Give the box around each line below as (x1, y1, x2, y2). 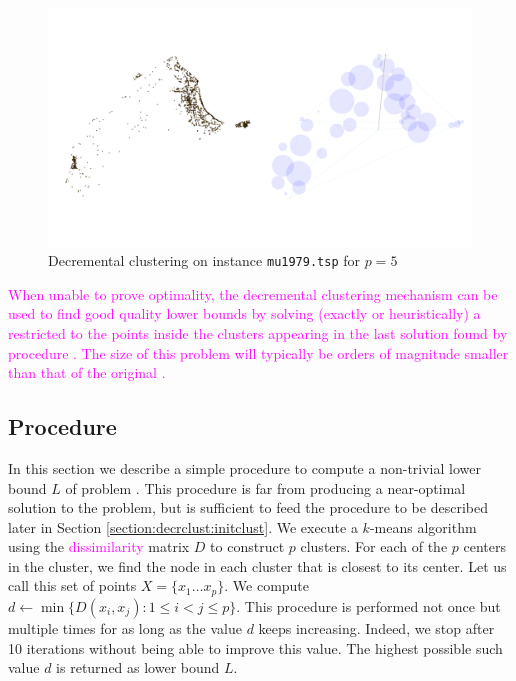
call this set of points (8, 575, 137, 596)
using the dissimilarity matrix (8, 536, 190, 557)
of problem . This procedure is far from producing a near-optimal (65, 477, 466, 498)
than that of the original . (8, 362, 166, 383)
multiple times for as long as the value (8, 617, 242, 638)
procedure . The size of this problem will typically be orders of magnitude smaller (8, 342, 509, 363)
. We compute (224, 575, 310, 596)
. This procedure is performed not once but (236, 595, 501, 616)
